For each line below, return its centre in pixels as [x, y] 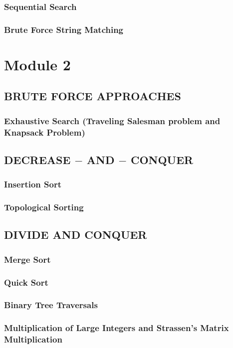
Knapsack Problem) [45, 132]
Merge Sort [27, 259]
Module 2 [37, 64]
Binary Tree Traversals [51, 305]
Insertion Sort [33, 184]
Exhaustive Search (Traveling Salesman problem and [112, 120]
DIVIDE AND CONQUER [76, 235]
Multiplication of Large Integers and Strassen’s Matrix [116, 328]
